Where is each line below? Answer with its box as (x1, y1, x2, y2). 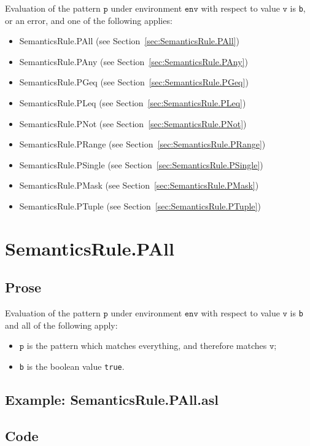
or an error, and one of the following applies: (5, 14, 172, 26)
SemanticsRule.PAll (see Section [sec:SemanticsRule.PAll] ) (19, 34, 239, 47)
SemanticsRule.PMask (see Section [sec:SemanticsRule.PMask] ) (19, 179, 259, 192)
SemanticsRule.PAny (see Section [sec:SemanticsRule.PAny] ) (19, 55, 248, 68)
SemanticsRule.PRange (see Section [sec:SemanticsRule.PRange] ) (19, 138, 266, 151)
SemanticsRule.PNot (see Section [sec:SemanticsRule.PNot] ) (19, 117, 247, 130)
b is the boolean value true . (19, 360, 125, 373)
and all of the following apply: (5, 318, 118, 331)
